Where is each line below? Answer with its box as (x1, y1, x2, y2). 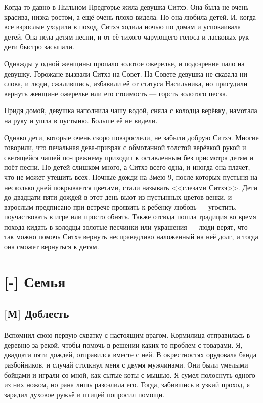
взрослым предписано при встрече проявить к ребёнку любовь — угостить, (4, 201, 237, 212)
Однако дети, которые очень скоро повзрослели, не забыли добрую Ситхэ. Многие (4, 132, 259, 142)
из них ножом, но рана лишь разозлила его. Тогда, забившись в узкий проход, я (4, 379, 250, 390)
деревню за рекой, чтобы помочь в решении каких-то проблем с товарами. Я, (4, 339, 243, 350)
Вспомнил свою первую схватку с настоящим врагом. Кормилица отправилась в (4, 329, 250, 340)
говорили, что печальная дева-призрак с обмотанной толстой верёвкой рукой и (4, 142, 246, 153)
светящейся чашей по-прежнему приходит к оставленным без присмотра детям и (4, 152, 254, 162)
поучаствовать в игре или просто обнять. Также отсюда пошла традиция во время (4, 211, 256, 222)
